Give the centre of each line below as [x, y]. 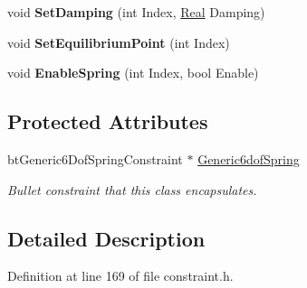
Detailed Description [106, 238]
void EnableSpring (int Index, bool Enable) [133, 73]
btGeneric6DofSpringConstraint [95, 158]
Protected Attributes [108, 121]
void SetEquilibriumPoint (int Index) [119, 42]
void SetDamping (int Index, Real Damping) [136, 12]
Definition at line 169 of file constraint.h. [120, 276]
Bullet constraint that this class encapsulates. [132, 189]
